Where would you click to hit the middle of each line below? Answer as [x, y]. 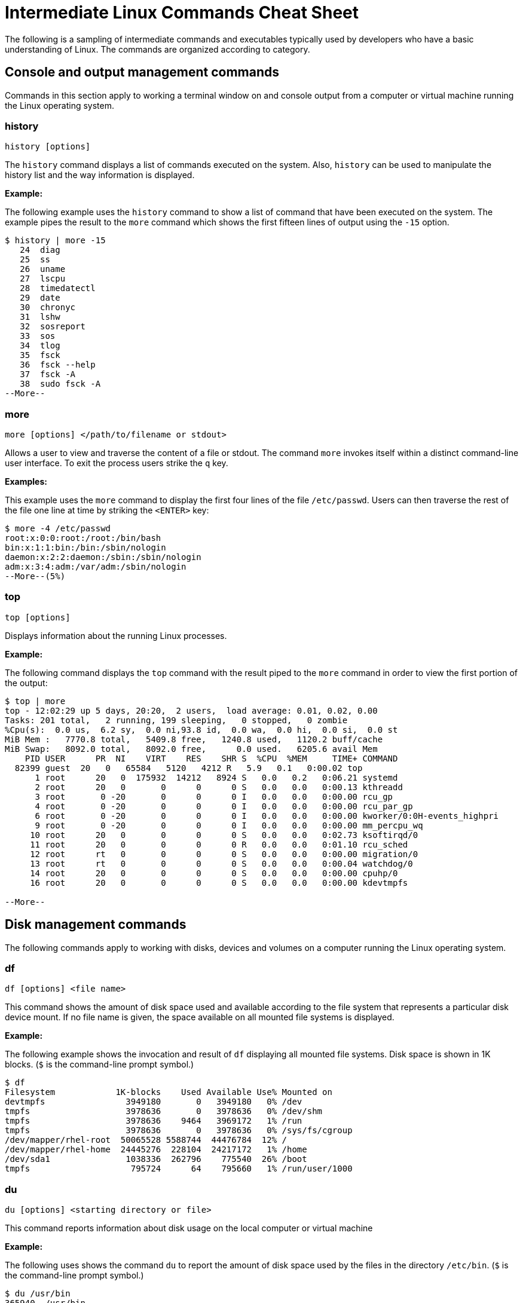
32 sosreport [53, 327]
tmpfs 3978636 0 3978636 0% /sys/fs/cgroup [179, 1131]
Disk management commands [96, 925]
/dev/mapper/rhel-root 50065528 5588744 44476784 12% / [146, 1140]
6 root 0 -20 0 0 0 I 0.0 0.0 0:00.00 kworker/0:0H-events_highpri [267, 816]
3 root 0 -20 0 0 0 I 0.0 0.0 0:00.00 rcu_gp [214, 796]
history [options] [48, 147]
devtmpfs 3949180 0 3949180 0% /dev [154, 1102]
